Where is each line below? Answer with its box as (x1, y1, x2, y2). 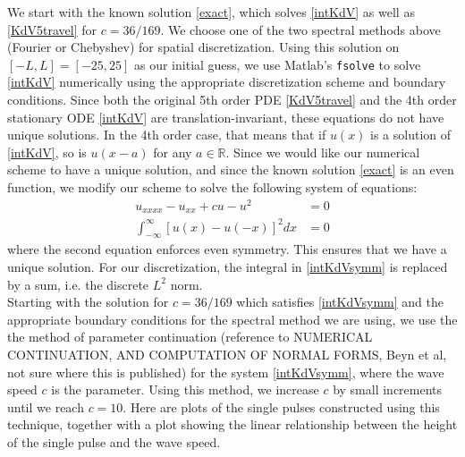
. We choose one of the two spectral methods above (160, 20, 441, 38)
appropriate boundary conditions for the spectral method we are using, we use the (7, 309, 458, 328)
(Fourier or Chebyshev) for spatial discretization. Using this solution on (7, 38, 400, 56)
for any (153, 142, 192, 161)
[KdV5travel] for (7, 20, 97, 38)
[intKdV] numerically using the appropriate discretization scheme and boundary (7, 72, 446, 91)
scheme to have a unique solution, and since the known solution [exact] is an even (7, 160, 454, 179)
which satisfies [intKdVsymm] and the (236, 292, 444, 311)
